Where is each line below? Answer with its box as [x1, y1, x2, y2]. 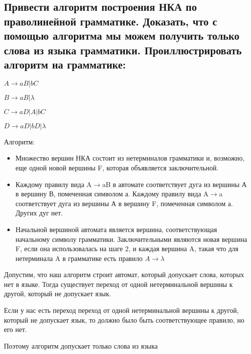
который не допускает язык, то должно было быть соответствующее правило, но [4, 314, 245, 325]
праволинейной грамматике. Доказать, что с [4, 13, 217, 28]
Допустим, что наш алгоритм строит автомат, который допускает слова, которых [4, 269, 244, 280]
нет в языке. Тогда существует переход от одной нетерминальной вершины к [4, 279, 233, 289]
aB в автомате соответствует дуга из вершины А [102, 179, 247, 189]
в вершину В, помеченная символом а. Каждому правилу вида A [15, 189, 209, 199]
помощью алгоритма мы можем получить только [4, 28, 240, 43]
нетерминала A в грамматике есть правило [15, 253, 143, 263]
